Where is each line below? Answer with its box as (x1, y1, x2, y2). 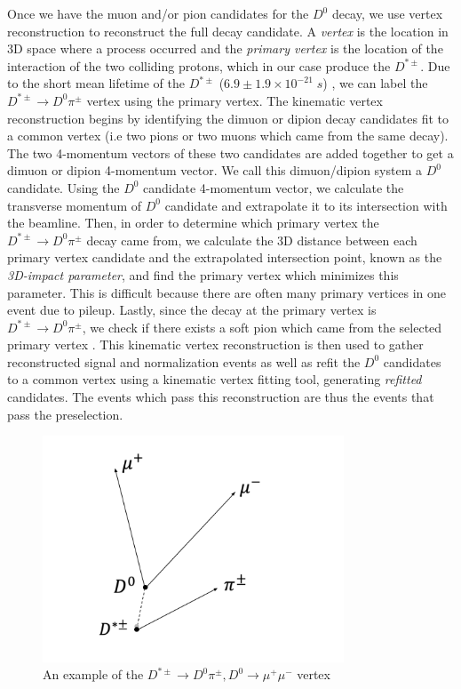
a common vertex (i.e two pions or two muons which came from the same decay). (7, 126, 449, 145)
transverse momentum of (7, 196, 142, 214)
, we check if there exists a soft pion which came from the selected (82, 317, 442, 336)
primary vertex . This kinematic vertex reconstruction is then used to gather (7, 335, 424, 354)
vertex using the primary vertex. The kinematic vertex (86, 91, 383, 109)
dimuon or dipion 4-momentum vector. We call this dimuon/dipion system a (7, 161, 422, 180)
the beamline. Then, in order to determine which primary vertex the (7, 213, 379, 232)
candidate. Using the (7, 178, 120, 196)
